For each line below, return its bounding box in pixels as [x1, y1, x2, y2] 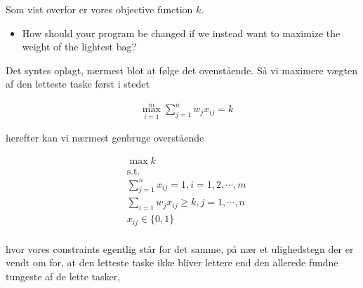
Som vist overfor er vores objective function [6, 2, 193, 16]
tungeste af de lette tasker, [6, 268, 121, 283]
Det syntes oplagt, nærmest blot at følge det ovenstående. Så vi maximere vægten [6, 62, 358, 77]
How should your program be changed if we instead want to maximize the [22, 25, 341, 40]
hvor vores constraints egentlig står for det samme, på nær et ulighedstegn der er [6, 241, 354, 256]
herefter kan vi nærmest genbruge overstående [6, 130, 204, 145]
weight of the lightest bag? [22, 39, 137, 54]
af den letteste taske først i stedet [6, 76, 150, 91]
